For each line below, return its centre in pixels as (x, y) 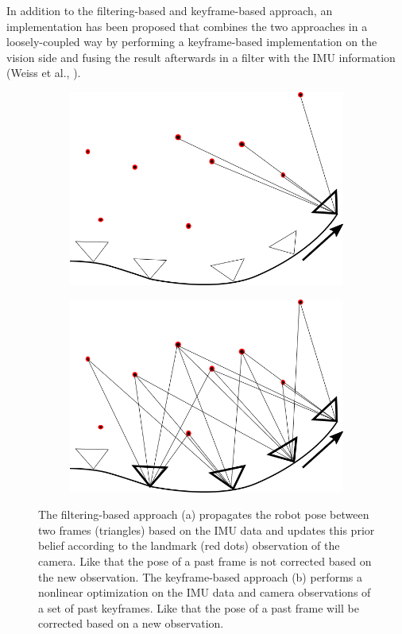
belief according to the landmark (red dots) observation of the (189, 545)
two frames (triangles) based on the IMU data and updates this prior (207, 530)
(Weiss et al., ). (44, 73)
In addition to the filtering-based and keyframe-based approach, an (170, 10)
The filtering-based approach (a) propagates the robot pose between (204, 514)
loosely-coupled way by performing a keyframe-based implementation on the (192, 42)
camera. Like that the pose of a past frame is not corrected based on (205, 561)
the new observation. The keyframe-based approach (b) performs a (200, 576)
